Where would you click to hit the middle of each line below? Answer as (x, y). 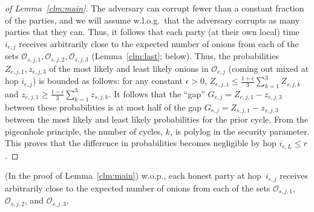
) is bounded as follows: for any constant (107, 81)
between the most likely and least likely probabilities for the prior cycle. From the (157, 119)
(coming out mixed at (269, 68)
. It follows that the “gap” (157, 93)
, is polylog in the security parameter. (240, 131)
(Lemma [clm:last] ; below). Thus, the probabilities (185, 56)
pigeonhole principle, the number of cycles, (84, 131)
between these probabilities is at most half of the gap (103, 107)
